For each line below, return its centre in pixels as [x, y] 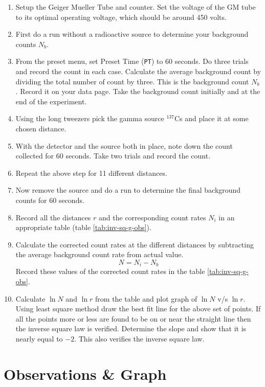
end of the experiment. [51, 101]
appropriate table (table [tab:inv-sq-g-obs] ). [83, 227]
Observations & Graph [85, 373]
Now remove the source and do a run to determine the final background [128, 190]
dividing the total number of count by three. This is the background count [132, 81]
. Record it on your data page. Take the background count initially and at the [138, 91]
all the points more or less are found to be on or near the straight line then [133, 318]
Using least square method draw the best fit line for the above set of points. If [138, 309]
